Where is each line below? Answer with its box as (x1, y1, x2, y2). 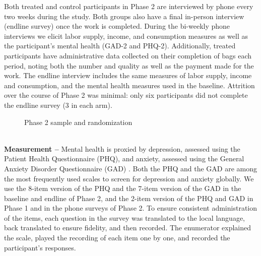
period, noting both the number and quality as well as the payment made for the (4, 60, 254, 71)
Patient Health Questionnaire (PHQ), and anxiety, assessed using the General (4, 153, 244, 164)
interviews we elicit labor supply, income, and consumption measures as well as (4, 30, 248, 41)
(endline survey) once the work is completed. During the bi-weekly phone (4, 21, 230, 31)
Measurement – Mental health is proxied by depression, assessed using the (4, 143, 240, 154)
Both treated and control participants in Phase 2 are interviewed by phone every (4, 1, 253, 11)
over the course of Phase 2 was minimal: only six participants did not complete (4, 90, 248, 100)
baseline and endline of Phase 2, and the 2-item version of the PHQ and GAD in (4, 193, 253, 203)
